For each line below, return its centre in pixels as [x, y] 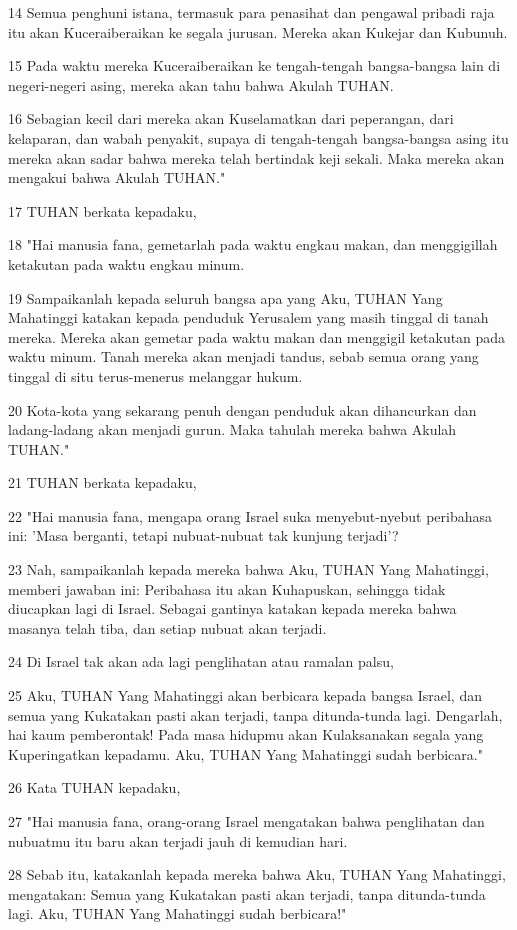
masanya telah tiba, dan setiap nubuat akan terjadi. [167, 627]
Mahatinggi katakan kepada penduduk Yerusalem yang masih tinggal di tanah [248, 317]
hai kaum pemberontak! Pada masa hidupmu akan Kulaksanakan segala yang [246, 734]
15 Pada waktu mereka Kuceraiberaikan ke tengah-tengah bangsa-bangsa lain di [254, 65]
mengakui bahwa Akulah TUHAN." [117, 177]
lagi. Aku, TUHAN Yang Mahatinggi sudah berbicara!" [177, 913]
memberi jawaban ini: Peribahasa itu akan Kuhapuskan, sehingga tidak [227, 588]
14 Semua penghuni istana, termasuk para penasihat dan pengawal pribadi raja [251, 12]
